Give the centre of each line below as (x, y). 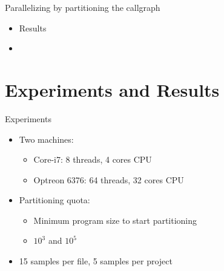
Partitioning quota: (54, 200)
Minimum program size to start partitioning (115, 220)
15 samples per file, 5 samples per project (96, 261)
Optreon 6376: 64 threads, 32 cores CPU (109, 179)
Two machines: (46, 139)
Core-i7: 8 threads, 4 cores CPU (93, 159)
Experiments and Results (112, 89)
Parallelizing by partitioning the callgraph (83, 7)
